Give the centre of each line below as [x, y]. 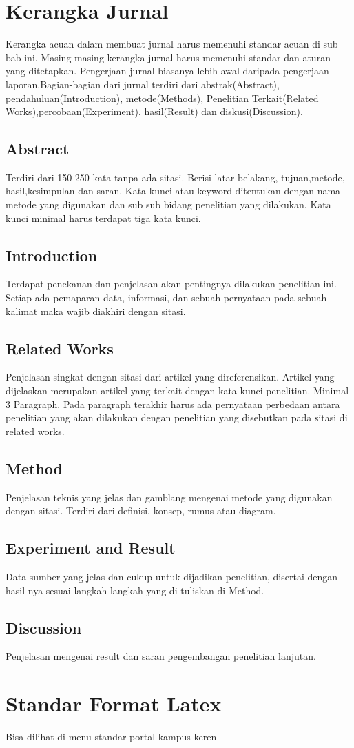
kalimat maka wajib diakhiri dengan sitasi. [96, 311]
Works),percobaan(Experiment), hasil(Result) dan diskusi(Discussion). [154, 111]
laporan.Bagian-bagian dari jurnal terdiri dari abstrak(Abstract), [143, 84]
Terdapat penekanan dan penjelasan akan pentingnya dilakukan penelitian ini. [171, 284]
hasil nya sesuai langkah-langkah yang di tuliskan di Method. [135, 590]
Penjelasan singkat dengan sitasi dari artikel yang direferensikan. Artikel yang [170, 377]
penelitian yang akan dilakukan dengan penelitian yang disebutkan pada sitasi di [177, 417]
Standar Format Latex [114, 704]
